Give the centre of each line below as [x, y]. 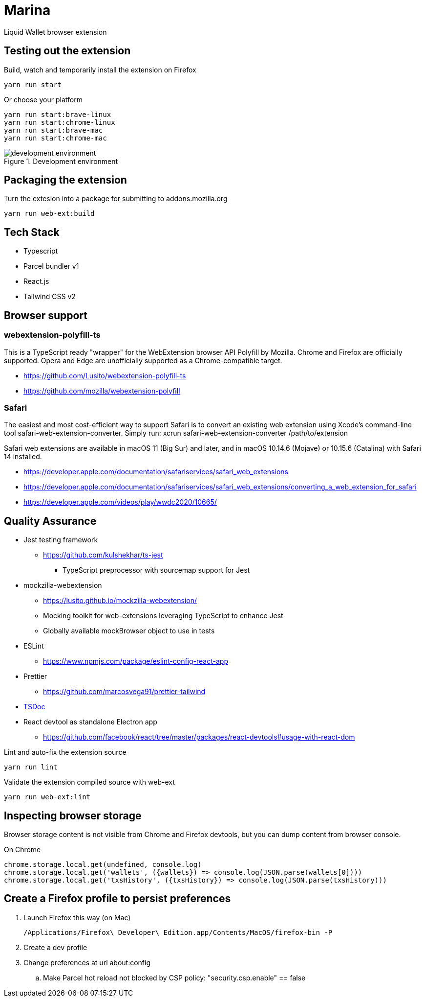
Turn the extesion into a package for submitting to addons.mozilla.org [116, 199]
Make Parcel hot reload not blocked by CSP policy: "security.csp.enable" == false [174, 978]
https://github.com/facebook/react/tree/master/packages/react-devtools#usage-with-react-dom [199, 737]
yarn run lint [31, 767]
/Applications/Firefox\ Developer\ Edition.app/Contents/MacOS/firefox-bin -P [178, 932]
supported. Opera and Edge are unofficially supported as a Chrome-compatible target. [143, 360]
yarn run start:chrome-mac [55, 138]
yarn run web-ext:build [49, 214]
